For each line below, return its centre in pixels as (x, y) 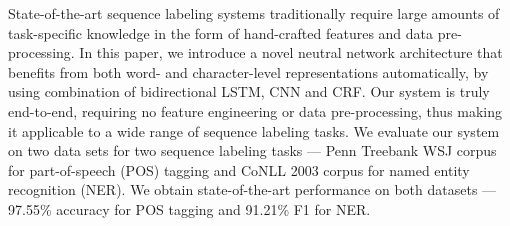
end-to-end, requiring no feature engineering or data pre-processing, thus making (255, 110)
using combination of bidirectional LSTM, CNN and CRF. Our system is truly (249, 91)
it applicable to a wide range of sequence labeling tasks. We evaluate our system (254, 130)
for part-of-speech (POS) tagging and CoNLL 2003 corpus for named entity (239, 169)
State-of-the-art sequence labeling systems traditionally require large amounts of (254, 13)
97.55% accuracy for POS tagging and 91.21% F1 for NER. (189, 208)
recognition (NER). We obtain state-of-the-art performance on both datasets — (252, 189)
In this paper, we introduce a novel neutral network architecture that (291, 52)
